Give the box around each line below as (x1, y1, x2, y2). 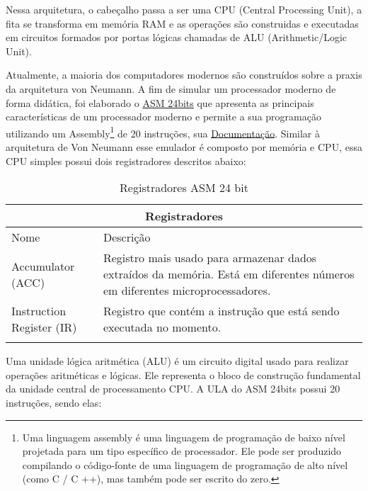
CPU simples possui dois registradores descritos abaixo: (6, 153, 246, 168)
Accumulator (11, 257, 75, 274)
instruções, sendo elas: (6, 395, 102, 410)
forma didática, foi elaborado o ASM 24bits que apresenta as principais (6, 95, 314, 110)
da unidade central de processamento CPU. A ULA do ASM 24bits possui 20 (6, 381, 340, 396)
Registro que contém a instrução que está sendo (103, 303, 340, 320)
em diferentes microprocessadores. (103, 282, 271, 299)
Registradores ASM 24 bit (120, 179, 248, 196)
